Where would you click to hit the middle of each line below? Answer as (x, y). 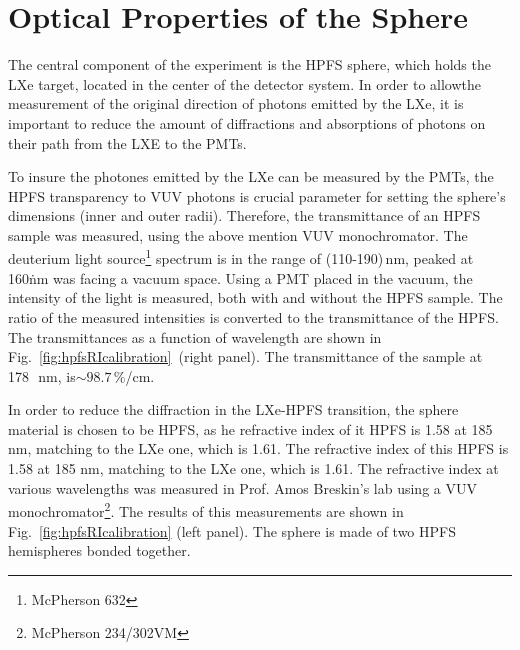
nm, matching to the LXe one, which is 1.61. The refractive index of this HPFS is (258, 448)
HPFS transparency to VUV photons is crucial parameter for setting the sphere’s (257, 195)
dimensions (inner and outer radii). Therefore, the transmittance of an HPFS (244, 215)
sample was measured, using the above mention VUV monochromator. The (238, 234)
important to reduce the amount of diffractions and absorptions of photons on (247, 122)
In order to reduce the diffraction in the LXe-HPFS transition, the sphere (233, 409)
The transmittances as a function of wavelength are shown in (195, 336)
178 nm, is (42, 375)
